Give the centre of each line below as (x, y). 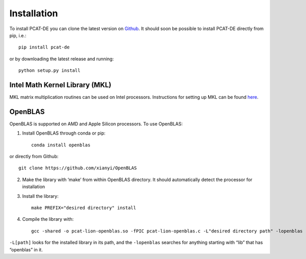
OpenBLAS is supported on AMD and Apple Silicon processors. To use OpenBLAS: (96, 124)
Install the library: (40, 196)
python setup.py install (49, 71)
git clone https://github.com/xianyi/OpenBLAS (78, 168)
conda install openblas (61, 145)
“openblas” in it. (26, 249)
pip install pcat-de (44, 47)
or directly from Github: (34, 157)
